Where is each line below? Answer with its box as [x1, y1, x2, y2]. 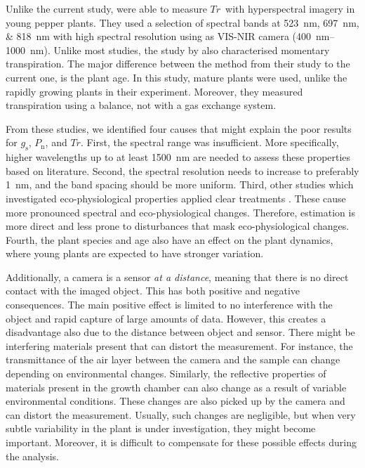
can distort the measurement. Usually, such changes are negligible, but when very [6, 407, 356, 422]
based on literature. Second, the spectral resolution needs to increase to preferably [6, 163, 359, 178]
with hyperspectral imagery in [225, 1, 355, 15]
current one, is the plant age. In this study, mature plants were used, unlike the [6, 70, 347, 84]
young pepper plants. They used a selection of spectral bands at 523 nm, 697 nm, [6, 15, 359, 30]
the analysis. [6, 448, 59, 463]
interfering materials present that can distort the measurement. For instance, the [6, 338, 353, 353]
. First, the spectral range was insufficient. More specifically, [80, 135, 339, 150]
